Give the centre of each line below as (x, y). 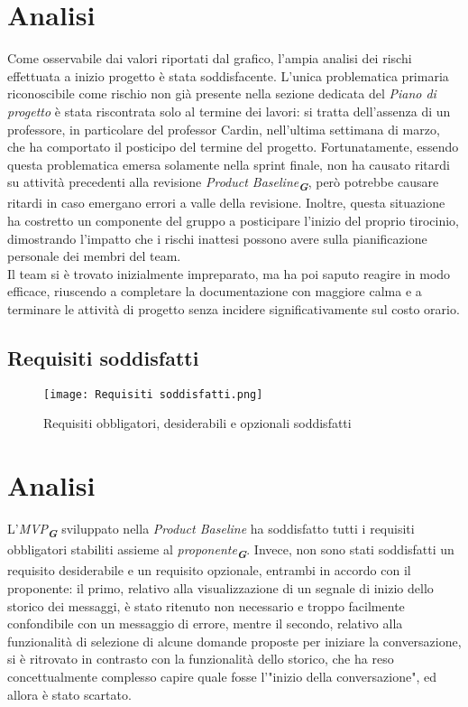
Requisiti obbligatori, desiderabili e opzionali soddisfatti (197, 423)
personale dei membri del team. (94, 256)
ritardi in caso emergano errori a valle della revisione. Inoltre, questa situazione (226, 203)
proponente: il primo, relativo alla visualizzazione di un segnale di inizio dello (220, 587)
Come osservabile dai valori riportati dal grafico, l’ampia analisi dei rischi (210, 58)
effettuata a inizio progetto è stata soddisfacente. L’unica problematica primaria (228, 75)
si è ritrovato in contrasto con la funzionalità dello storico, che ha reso (201, 659)
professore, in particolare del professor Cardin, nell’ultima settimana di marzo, (224, 129)
